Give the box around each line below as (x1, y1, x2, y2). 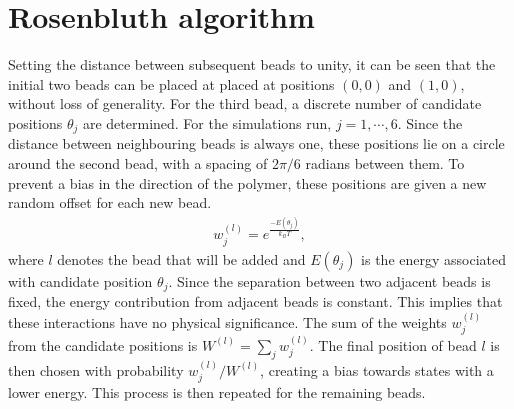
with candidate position (8, 270, 153, 291)
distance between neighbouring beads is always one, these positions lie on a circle (8, 133, 505, 154)
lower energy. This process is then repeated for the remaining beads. (8, 381, 426, 402)
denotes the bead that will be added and (57, 248, 306, 269)
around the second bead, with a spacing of (8, 152, 268, 173)
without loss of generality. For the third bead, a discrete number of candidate (8, 93, 482, 114)
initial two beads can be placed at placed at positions (8, 73, 335, 94)
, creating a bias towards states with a (260, 359, 494, 380)
